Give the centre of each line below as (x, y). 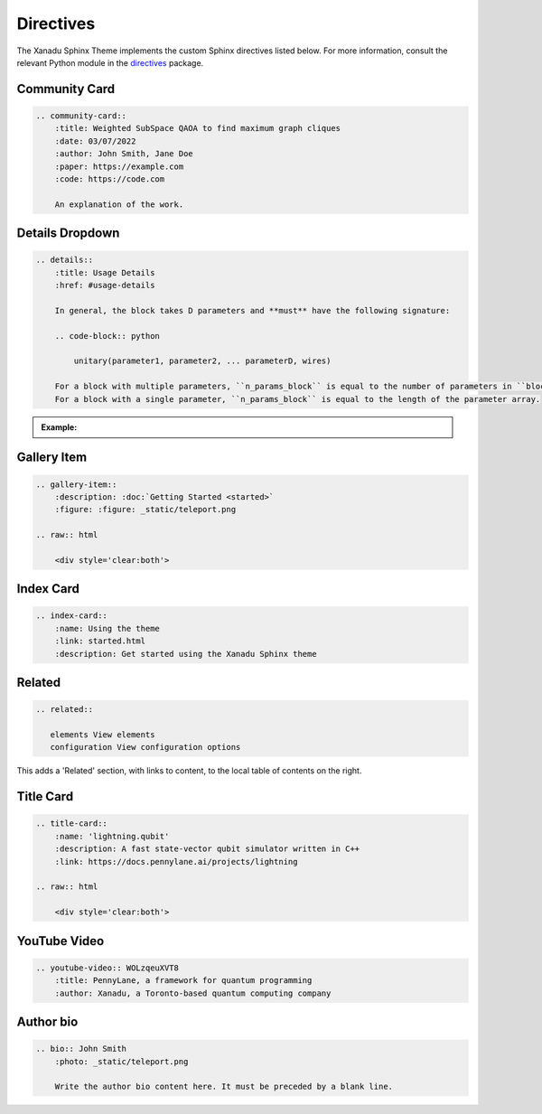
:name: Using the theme (107, 628)
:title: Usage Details (105, 272)
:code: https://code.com (110, 179)
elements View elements (103, 735)
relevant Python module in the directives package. (110, 62)
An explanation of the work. (119, 204)
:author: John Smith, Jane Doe (124, 154)
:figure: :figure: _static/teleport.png (145, 510)
